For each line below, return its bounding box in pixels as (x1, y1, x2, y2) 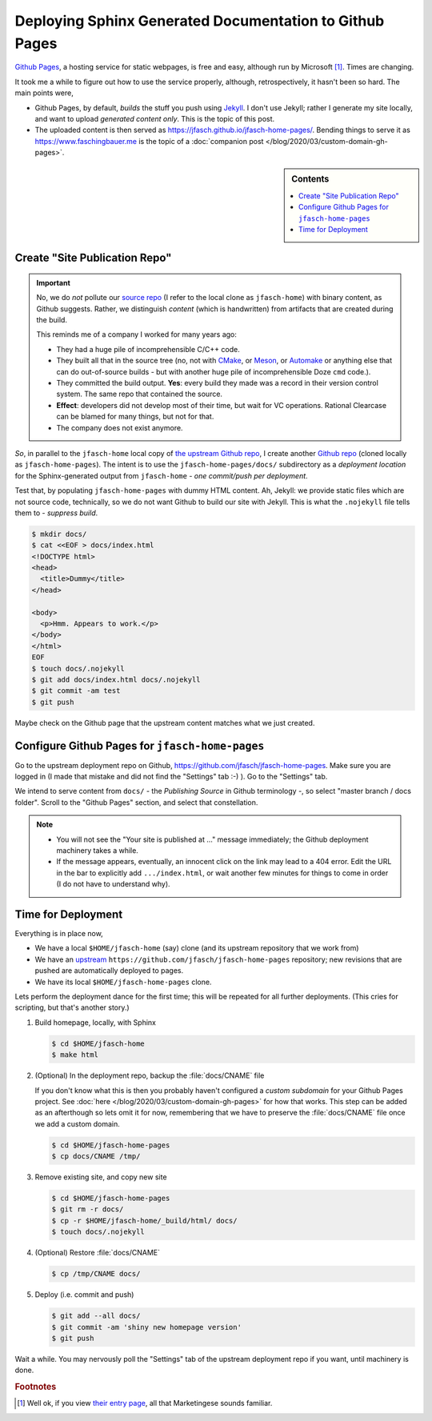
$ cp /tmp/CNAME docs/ (51, 1269, 141, 1279)
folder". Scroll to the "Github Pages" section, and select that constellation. (14, 797, 258, 807)
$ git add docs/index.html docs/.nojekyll (31, 674, 201, 684)
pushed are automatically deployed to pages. (34, 966, 184, 975)
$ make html (51, 1051, 99, 1059)
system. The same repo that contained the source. (56, 389, 223, 399)
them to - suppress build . (14, 508, 98, 518)
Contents (291, 174, 330, 185)
